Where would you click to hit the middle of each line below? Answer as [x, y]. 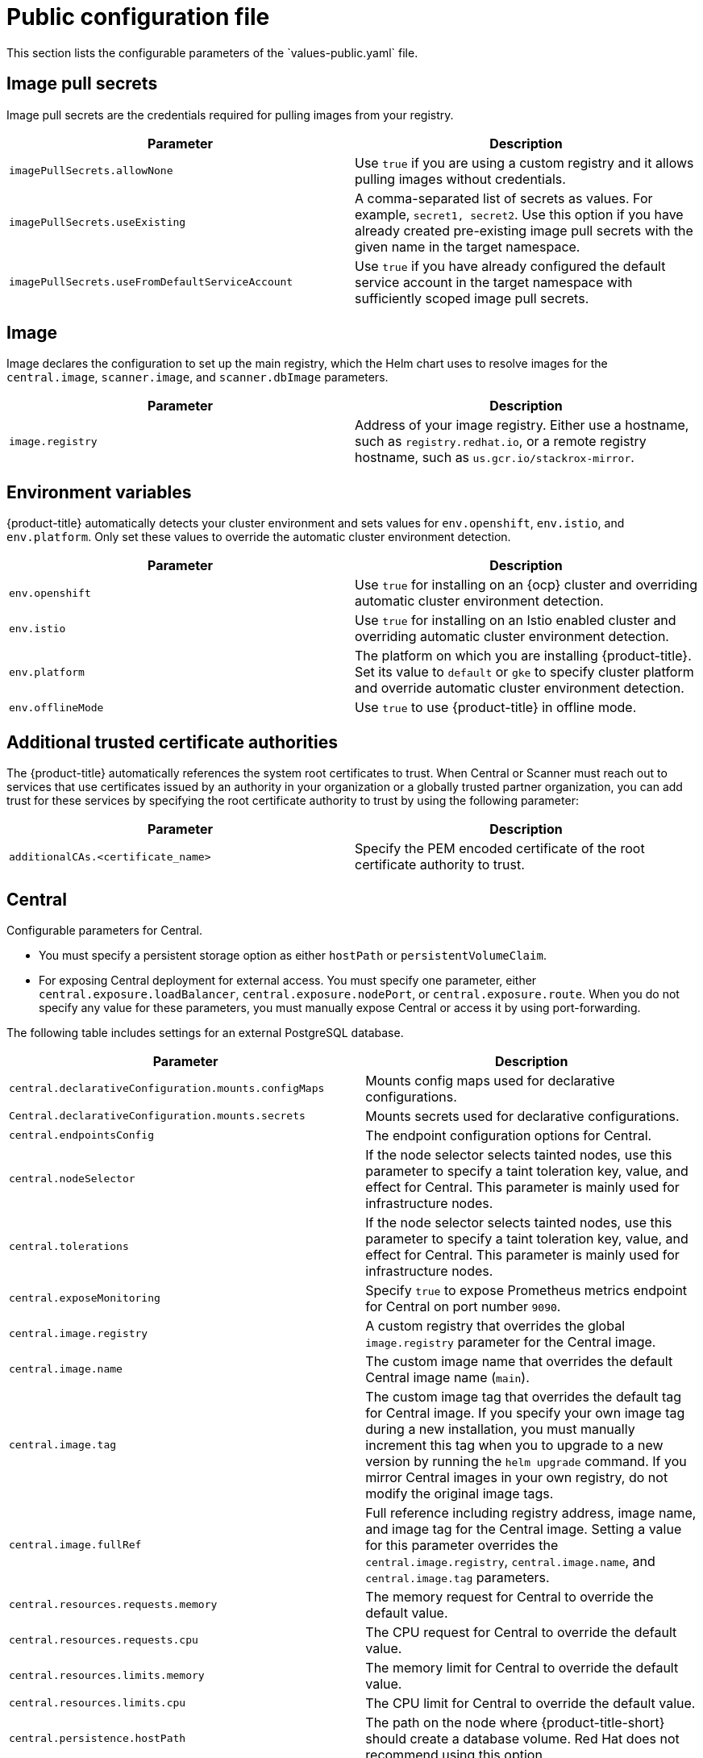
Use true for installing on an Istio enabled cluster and [516, 621]
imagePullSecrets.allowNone [91, 171]
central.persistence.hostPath [98, 1739]
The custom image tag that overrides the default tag [524, 1396]
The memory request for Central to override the [510, 1596]
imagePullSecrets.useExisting [98, 223]
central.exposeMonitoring [85, 1298]
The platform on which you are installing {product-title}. [523, 656]
